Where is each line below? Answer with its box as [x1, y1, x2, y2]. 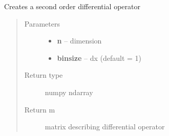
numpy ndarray [45, 86, 93, 97]
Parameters [24, 18, 60, 29]
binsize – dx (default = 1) [57, 52, 141, 63]
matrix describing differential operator [45, 121, 165, 132]
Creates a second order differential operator [4, 1, 140, 11]
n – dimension [57, 35, 102, 46]
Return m [24, 104, 55, 115]
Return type [24, 70, 63, 80]
